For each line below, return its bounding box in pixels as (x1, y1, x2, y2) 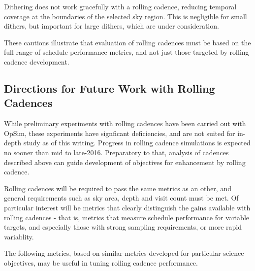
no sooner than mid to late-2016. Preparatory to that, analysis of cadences (4, 147, 229, 157)
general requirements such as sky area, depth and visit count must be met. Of (4, 193, 239, 203)
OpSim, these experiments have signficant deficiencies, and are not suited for (4, 128, 235, 138)
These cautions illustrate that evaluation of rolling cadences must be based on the (4, 37, 251, 47)
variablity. (4, 231, 34, 241)
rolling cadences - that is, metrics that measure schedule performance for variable (4, 212, 250, 222)
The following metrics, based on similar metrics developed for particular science (4, 248, 244, 258)
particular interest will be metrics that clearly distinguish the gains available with (4, 202, 251, 212)
